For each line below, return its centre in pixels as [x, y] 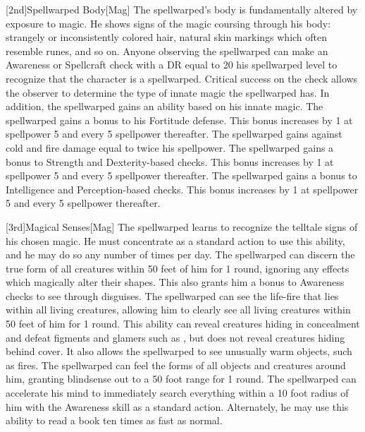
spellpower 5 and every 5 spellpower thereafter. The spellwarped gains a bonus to [181, 175]
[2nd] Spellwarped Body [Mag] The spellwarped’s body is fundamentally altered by [182, 9]
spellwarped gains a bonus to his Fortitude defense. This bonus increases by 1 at [179, 120]
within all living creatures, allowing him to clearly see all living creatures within [178, 310]
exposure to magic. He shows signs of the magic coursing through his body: [168, 23]
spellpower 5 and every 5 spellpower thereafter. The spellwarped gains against [174, 134]
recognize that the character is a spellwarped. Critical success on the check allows [182, 78]
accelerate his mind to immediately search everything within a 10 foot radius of [177, 393]
